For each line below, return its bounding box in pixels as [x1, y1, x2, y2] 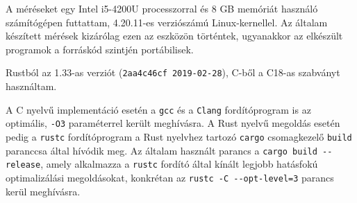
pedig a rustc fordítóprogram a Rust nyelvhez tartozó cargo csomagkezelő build [6, 129, 352, 143]
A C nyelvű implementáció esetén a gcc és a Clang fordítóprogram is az [6, 102, 311, 116]
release [6, 160, 41, 170]
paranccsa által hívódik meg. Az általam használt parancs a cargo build [6, 143, 317, 157]
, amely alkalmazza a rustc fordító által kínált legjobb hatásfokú [40, 157, 318, 171]
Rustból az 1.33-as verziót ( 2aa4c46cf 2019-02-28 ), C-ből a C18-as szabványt [6, 65, 340, 80]
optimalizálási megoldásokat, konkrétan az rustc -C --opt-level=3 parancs [6, 170, 334, 184]
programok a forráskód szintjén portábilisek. [6, 42, 194, 56]
